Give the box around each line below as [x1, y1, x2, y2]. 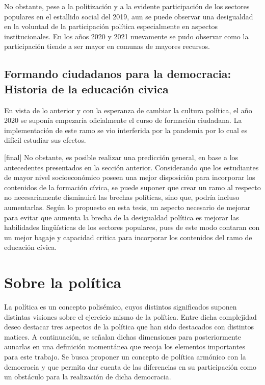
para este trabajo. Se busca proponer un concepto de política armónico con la [4, 351, 246, 362]
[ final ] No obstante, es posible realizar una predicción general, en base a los [4, 151, 238, 162]
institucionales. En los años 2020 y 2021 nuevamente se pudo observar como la [4, 31, 249, 41]
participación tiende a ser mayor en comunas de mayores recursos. [4, 41, 210, 52]
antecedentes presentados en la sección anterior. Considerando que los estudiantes [4, 162, 259, 172]
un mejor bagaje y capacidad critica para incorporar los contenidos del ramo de [4, 232, 252, 242]
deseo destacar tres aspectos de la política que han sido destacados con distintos [4, 321, 254, 332]
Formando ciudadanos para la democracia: [4, 66, 231, 82]
